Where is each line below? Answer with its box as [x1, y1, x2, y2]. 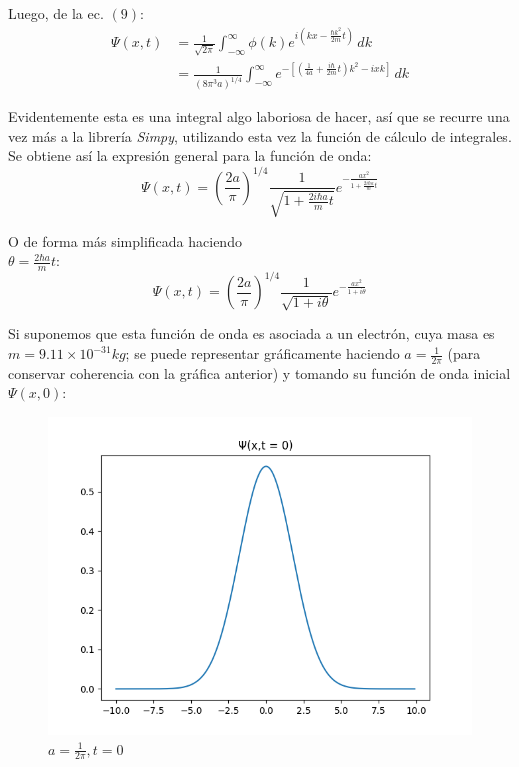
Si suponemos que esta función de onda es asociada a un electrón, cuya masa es [8, 323, 495, 344]
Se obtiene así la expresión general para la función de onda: [8, 145, 372, 166]
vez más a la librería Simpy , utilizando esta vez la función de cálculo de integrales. [8, 125, 512, 146]
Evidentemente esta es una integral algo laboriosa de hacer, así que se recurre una [8, 106, 510, 127]
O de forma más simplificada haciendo [8, 230, 242, 251]
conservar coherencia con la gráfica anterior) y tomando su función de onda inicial [8, 362, 511, 383]
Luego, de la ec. [8, 3, 104, 23]
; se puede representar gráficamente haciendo [125, 343, 400, 364]
